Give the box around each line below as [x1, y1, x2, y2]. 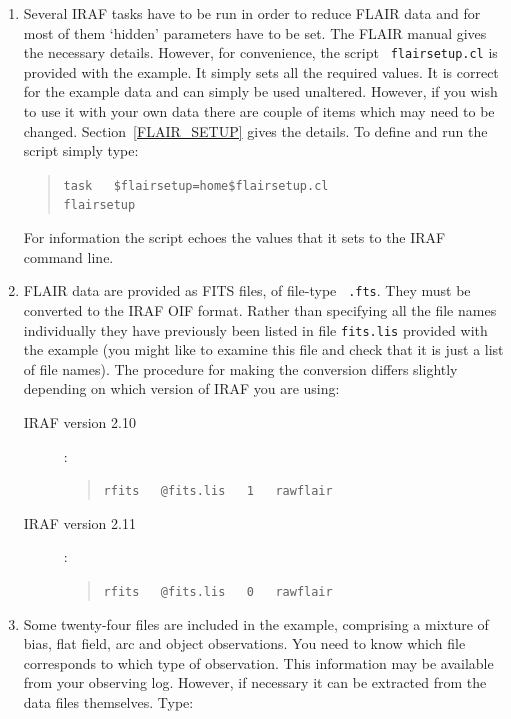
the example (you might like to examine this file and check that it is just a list [23, 339, 504, 360]
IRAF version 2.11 [23, 512, 136, 533]
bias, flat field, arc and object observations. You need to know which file [23, 633, 466, 654]
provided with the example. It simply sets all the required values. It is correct [23, 61, 499, 82]
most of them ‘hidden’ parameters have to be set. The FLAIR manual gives [23, 22, 487, 43]
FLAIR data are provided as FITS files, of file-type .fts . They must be [23, 280, 471, 301]
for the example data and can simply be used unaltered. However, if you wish [23, 81, 498, 102]
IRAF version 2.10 [23, 412, 136, 432]
